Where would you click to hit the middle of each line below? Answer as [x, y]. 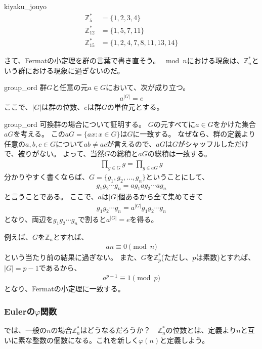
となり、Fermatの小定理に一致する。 [64, 289]
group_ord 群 [26, 87]
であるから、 [60, 267]
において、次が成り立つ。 [148, 87]
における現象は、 [215, 60]
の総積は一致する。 [179, 154]
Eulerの [19, 311]
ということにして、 [178, 176]
